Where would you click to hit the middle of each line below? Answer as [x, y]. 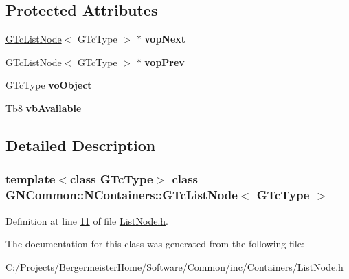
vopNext [165, 39]
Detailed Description [81, 145]
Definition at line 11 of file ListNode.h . [87, 220]
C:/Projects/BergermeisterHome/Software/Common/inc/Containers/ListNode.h [174, 266]
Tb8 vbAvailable [44, 108]
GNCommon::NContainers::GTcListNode [122, 195]
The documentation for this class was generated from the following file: [155, 244]
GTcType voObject [49, 85]
